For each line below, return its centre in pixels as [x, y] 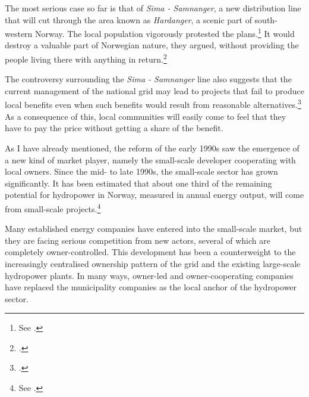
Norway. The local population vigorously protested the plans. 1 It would [165, 32]
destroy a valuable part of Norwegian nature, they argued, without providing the [152, 45]
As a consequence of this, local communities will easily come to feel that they [146, 116]
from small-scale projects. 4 [53, 207]
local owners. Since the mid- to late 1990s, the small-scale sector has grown [141, 171]
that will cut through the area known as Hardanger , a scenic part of [128, 19]
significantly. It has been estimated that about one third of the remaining [138, 183]
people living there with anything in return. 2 [86, 58]
